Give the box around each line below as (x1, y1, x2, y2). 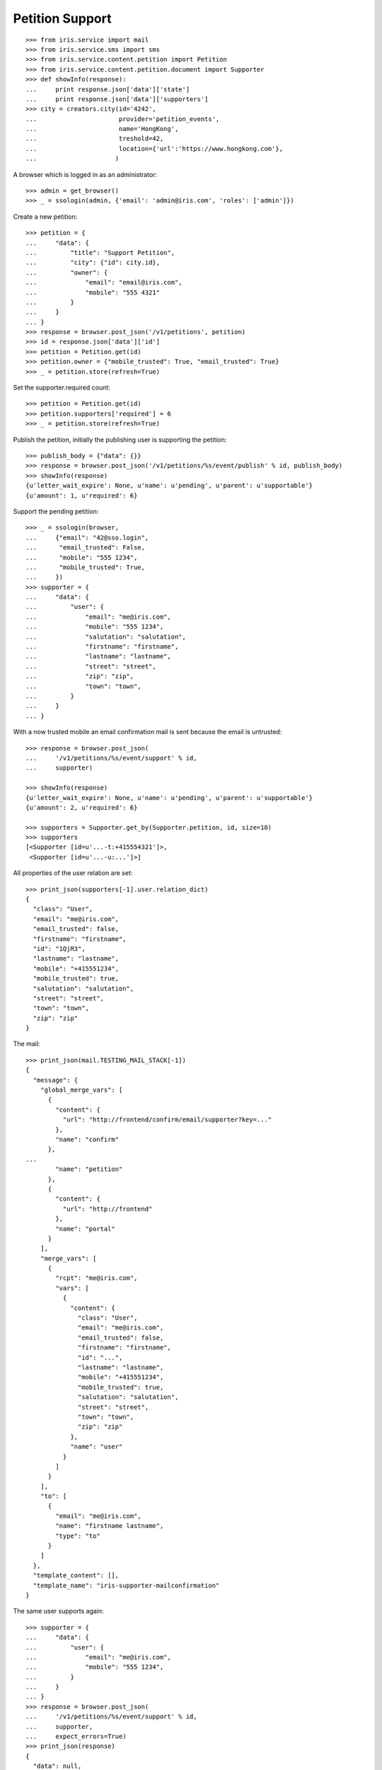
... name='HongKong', (25, 125, 179, 133)
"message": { (33, 1076, 79, 1084)
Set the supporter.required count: (13, 383, 111, 392)
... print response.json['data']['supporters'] (25, 95, 209, 103)
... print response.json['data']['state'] (25, 85, 190, 93)
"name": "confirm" (55, 1136, 120, 1143)
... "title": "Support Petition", (25, 249, 175, 256)
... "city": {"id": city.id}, (25, 258, 161, 267)
